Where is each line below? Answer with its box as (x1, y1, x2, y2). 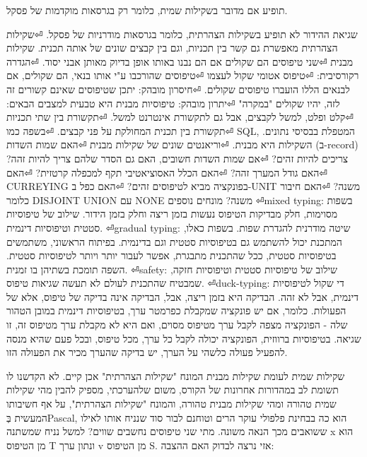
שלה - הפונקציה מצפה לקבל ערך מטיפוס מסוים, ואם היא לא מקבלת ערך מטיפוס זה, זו (6, 317, 348, 332)
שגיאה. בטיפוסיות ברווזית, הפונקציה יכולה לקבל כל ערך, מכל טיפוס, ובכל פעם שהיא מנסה (6, 331, 361, 345)
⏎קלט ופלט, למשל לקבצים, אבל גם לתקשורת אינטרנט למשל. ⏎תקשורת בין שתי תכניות (6, 109, 354, 124)
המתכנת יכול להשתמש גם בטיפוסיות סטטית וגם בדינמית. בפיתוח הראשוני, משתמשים (6, 234, 342, 249)
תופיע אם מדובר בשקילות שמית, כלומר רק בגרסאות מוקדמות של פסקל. (6, 3, 288, 17)
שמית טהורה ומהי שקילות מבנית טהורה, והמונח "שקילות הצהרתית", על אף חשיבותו (6, 396, 337, 411)
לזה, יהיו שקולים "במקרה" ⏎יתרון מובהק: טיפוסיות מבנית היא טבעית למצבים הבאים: (6, 95, 340, 110)
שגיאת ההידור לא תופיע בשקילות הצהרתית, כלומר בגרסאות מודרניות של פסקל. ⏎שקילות (6, 26, 358, 41)
